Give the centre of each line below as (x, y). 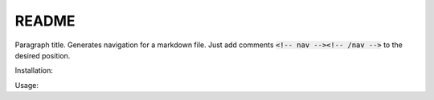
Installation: (34, 70)
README (45, 21)
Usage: (27, 85)
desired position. (43, 55)
